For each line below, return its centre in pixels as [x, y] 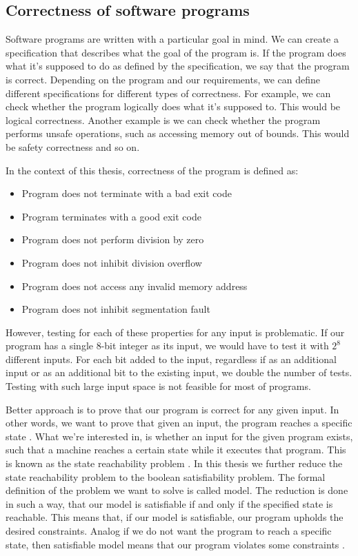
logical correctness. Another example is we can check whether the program [163, 120]
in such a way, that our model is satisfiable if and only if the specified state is [169, 503]
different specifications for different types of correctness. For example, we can [168, 93]
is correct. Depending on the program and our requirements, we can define [163, 79]
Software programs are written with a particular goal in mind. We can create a [172, 39]
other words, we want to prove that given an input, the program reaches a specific [179, 423]
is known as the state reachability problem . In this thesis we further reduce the [174, 463]
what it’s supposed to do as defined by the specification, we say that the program [178, 66]
